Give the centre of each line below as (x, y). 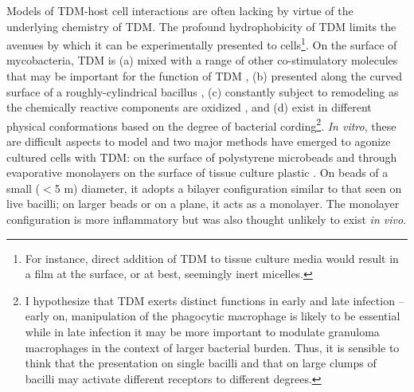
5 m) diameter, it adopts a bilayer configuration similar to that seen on (228, 188)
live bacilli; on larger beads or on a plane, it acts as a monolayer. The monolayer (203, 204)
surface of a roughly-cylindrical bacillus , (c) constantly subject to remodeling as (203, 91)
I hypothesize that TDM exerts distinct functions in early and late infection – (215, 300)
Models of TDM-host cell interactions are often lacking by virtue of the (180, 10)
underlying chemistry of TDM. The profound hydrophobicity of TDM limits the (201, 26)
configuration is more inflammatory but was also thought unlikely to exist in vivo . (207, 220)
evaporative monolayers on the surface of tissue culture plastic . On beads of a (197, 172)
